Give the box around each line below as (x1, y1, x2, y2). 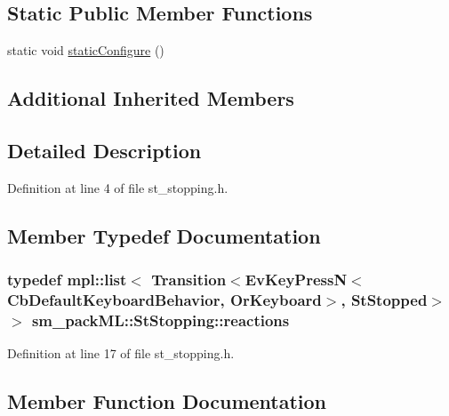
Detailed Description (7, 136, 202, 164)
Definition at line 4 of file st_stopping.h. (7, 178, 229, 196)
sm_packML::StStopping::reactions (31, 308, 290, 331)
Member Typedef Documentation (7, 221, 321, 249)
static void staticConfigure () (7, 41, 164, 60)
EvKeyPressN (245, 268, 348, 291)
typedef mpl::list (7, 268, 127, 291)
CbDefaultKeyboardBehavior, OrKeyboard (7, 289, 322, 310)
